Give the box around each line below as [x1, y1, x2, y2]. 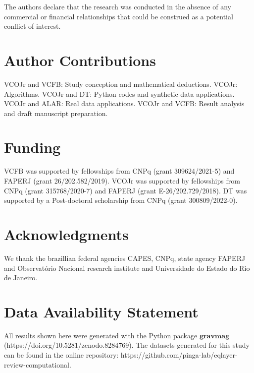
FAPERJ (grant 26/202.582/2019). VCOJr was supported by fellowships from [4, 176, 240, 186]
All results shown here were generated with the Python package [4, 330, 198, 340]
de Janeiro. [4, 272, 38, 283]
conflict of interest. [4, 21, 61, 31]
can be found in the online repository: [4, 350, 119, 360]
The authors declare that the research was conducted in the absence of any [4, 1, 231, 11]
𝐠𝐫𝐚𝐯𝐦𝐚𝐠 [199, 332, 230, 340]
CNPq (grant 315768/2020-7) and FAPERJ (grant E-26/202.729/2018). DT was [4, 185, 247, 195]
